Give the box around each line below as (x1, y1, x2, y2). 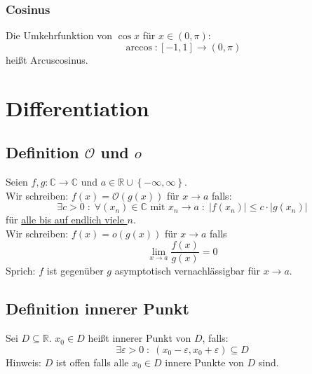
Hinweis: (6, 354, 42, 369)
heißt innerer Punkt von (88, 331, 191, 345)
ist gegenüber (46, 263, 104, 278)
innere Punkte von (165, 354, 244, 369)
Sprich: (6, 263, 36, 278)
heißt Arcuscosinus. (6, 52, 88, 67)
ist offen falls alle (55, 354, 129, 369)
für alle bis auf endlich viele (6, 212, 124, 227)
